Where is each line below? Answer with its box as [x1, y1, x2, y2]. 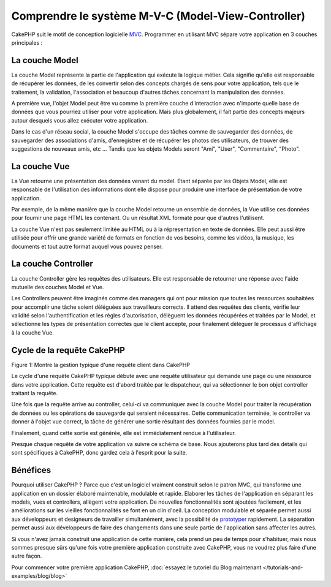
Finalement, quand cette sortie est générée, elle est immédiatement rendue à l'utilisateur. [11, 429, 236, 436]
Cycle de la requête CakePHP [11, 345, 126, 355]
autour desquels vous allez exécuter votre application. [11, 116, 148, 124]
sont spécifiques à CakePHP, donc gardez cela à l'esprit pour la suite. [11, 449, 188, 456]
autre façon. [11, 552, 42, 560]
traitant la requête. [11, 389, 58, 396]
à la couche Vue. [11, 328, 55, 336]
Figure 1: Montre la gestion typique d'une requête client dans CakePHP [11, 361, 190, 368]
